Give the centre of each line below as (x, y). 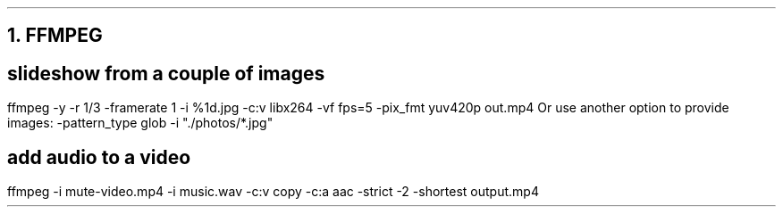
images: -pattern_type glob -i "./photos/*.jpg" (140, 123)
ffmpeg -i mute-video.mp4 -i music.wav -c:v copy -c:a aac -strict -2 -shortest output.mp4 (273, 192)
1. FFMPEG (55, 36)
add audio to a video (99, 157)
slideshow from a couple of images (166, 73)
